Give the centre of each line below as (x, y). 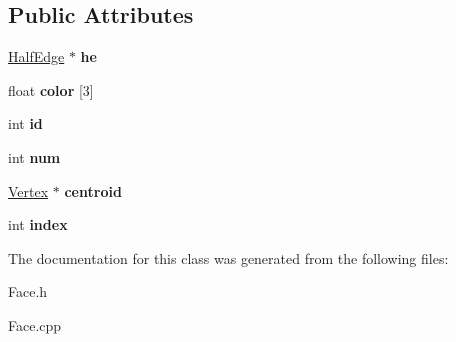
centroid (93, 190)
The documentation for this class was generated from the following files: (228, 257)
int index (38, 224)
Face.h (28, 291)
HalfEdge (36, 56)
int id (25, 123)
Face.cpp (35, 324)
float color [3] (51, 89)
